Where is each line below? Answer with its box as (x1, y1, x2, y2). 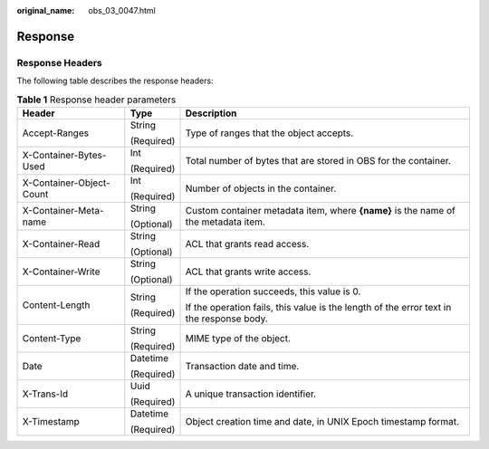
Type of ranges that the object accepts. (185, 127, 354, 139)
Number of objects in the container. (185, 182, 337, 195)
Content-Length (22, 299, 91, 311)
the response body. (185, 312, 269, 325)
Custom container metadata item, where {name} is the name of (185, 204, 456, 216)
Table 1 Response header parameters (16, 93, 177, 106)
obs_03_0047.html (88, 5, 156, 15)
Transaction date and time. (185, 359, 300, 372)
